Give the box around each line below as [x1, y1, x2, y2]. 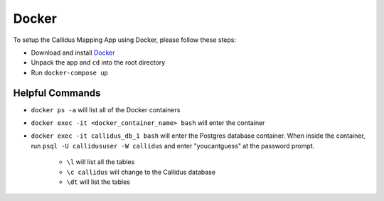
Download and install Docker [31, 48, 115, 57]
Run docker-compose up [31, 68, 108, 77]
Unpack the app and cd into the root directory [31, 58, 166, 67]
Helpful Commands [13, 87, 101, 99]
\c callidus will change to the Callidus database [66, 168, 216, 176]
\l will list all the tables [66, 158, 135, 166]
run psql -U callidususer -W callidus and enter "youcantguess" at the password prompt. [31, 141, 315, 150]
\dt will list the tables [66, 178, 131, 186]
